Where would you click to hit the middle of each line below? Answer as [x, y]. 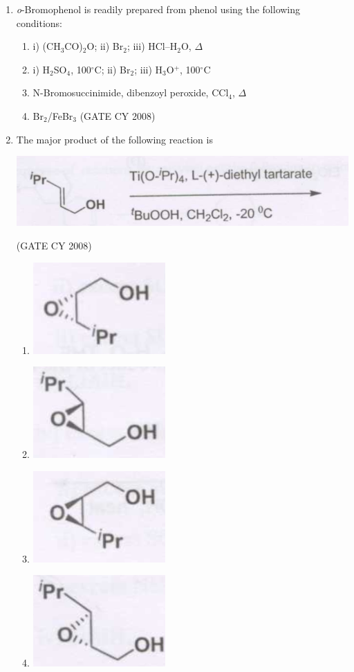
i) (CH [47, 46]
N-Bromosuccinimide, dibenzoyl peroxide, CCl [131, 92]
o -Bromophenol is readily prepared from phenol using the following [158, 9]
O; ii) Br [105, 46]
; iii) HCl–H [152, 46]
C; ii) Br [112, 69]
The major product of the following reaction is [114, 139]
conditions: [39, 23]
